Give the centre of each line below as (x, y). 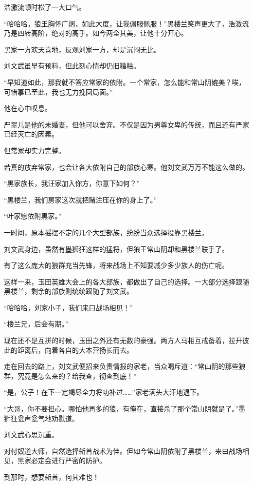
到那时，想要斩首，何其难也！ (52, 477)
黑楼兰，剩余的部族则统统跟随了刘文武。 (69, 291)
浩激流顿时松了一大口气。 (45, 7)
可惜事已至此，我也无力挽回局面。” (58, 91)
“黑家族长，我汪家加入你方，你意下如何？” (72, 183)
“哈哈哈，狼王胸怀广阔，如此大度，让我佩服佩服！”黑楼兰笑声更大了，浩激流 (126, 23)
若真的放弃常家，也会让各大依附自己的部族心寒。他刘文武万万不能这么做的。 (126, 167)
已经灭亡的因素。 (31, 134)
